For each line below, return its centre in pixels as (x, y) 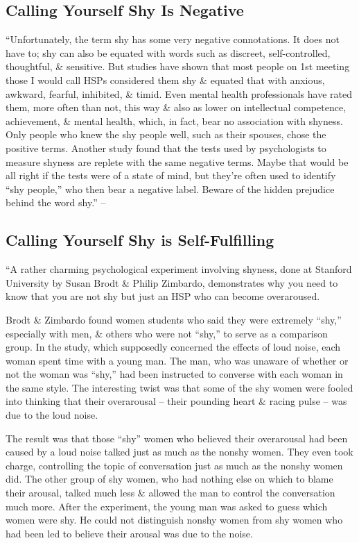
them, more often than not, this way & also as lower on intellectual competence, (176, 107)
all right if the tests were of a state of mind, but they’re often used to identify (171, 175)
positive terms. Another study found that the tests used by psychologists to (166, 148)
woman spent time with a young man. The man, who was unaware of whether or (177, 360)
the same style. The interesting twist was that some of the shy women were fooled (179, 387)
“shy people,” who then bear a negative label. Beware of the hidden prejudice (170, 189)
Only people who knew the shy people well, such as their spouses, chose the (166, 134)
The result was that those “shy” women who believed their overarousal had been (177, 438)
